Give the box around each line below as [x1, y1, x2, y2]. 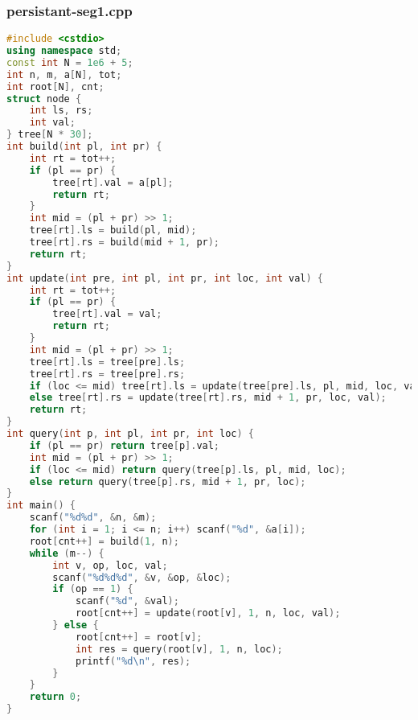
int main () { [6, 500, 76, 512]
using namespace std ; [6, 45, 122, 57]
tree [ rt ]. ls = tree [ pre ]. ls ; [29, 356, 186, 368]
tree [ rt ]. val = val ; [52, 308, 162, 320]
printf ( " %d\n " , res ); [75, 655, 191, 667]
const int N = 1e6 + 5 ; [6, 56, 133, 68]
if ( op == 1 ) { [52, 583, 133, 595]
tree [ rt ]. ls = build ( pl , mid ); [29, 224, 197, 237]
